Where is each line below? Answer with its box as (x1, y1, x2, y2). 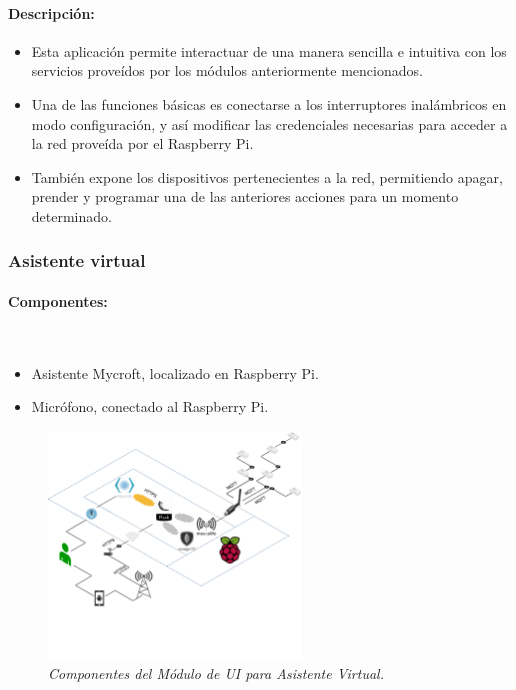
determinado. (31, 205, 112, 226)
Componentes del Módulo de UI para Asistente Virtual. (48, 663, 384, 684)
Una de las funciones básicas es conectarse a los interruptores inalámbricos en (31, 93, 507, 114)
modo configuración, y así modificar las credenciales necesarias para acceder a (31, 113, 508, 134)
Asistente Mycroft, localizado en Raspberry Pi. (31, 362, 319, 383)
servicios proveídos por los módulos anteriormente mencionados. (31, 60, 423, 81)
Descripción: (8, 2, 95, 23)
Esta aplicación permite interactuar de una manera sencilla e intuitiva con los (31, 40, 507, 61)
